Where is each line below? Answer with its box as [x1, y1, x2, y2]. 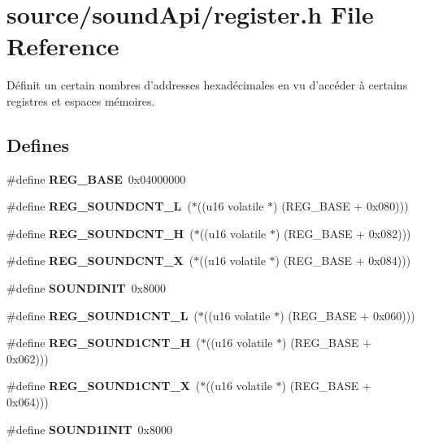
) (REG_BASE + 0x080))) [273, 198, 409, 215]
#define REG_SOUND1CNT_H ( [7, 334, 201, 351]
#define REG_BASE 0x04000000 [7, 170, 186, 187]
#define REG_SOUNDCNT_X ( [7, 252, 194, 269]
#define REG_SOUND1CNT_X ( [7, 377, 201, 394]
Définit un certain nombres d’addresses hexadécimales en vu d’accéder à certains [7, 76, 408, 93]
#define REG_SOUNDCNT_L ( [7, 198, 192, 215]
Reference [7, 29, 119, 63]
